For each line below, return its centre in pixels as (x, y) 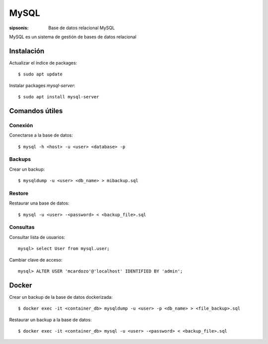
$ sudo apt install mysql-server (59, 97)
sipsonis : (19, 28)
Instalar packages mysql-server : (42, 85)
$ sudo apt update (40, 74)
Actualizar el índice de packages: (43, 63)
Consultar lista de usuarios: (37, 237)
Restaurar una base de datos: (39, 203)
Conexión (21, 125)
